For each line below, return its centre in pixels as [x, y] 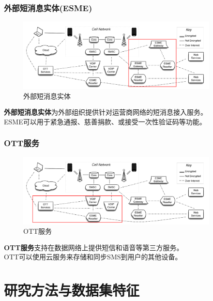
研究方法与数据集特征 [72, 290]
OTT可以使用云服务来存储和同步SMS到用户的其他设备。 [93, 257]
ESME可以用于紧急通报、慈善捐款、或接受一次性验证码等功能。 [105, 121]
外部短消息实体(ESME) [48, 8]
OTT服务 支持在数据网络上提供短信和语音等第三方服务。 [94, 247]
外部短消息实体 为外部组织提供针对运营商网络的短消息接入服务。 [106, 112]
